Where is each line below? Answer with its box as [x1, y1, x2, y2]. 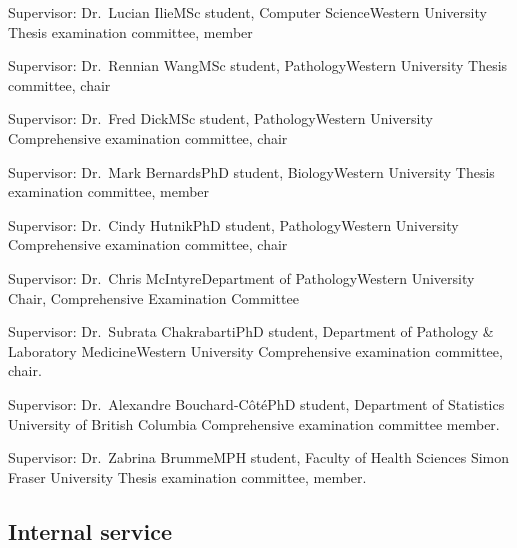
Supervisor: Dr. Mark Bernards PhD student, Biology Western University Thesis [8, 161, 495, 182]
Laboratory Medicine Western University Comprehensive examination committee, [8, 340, 503, 361]
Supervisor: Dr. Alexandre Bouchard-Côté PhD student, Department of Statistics [8, 393, 505, 414]
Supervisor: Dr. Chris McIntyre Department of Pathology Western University [8, 267, 475, 288]
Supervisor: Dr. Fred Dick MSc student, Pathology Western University [8, 108, 433, 129]
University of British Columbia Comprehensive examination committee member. [8, 413, 500, 434]
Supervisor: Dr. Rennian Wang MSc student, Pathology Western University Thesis [8, 55, 508, 76]
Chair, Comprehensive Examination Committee [8, 287, 299, 308]
